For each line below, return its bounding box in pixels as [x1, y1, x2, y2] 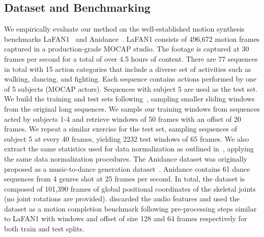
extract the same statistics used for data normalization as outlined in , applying [4, 143, 254, 154]
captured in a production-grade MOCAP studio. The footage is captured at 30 [4, 43, 249, 54]
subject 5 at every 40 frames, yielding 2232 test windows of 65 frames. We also [4, 133, 249, 144]
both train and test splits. [4, 223, 84, 234]
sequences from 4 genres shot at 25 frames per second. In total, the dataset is [4, 173, 245, 184]
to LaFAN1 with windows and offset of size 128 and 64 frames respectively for [4, 213, 247, 224]
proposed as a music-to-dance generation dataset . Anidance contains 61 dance [4, 163, 250, 174]
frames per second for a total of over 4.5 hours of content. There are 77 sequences [4, 53, 258, 64]
